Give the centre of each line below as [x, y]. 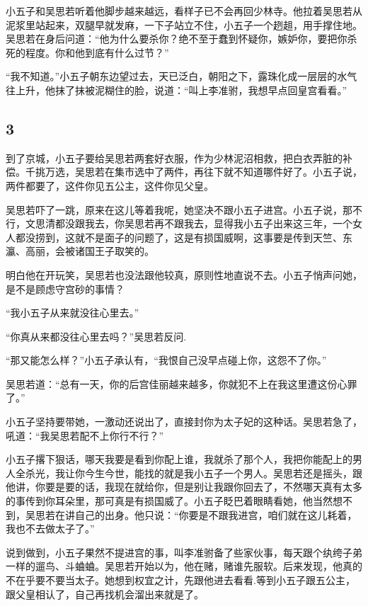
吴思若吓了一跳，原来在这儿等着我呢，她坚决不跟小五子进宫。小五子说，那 [179, 209]
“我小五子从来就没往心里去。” [73, 313]
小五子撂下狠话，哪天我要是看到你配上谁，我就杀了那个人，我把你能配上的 [179, 459]
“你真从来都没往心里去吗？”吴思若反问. [96, 336]
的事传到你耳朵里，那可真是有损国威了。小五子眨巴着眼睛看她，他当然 [169, 501]
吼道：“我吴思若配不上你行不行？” [85, 435]
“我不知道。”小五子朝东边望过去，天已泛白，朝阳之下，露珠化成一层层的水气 [182, 76]
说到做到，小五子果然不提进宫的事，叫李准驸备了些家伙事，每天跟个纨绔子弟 [184, 552]
